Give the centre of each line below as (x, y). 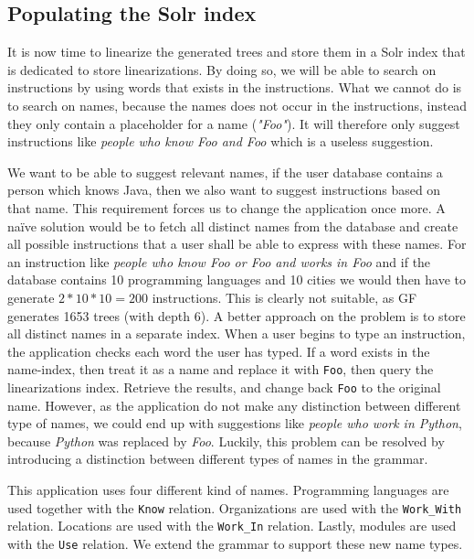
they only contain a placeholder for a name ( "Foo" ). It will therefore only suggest (234, 123)
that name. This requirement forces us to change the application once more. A (226, 207)
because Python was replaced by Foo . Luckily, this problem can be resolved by (226, 441)
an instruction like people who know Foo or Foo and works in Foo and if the (219, 261)
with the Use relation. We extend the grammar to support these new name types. (235, 543)
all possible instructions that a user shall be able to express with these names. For (237, 244)
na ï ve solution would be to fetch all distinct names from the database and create (233, 226)
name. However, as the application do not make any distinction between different (234, 405)
